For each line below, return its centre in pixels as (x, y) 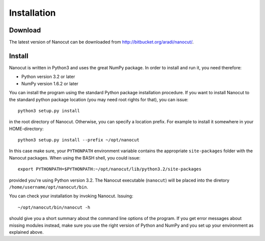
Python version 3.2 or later (48, 77)
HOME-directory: (26, 129)
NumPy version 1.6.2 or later (50, 83)
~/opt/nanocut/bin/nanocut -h (54, 207)
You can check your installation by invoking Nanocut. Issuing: (71, 196)
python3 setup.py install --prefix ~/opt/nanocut (79, 140)
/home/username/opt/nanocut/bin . (49, 187)
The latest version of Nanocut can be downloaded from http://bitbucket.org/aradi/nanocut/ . (101, 42)
